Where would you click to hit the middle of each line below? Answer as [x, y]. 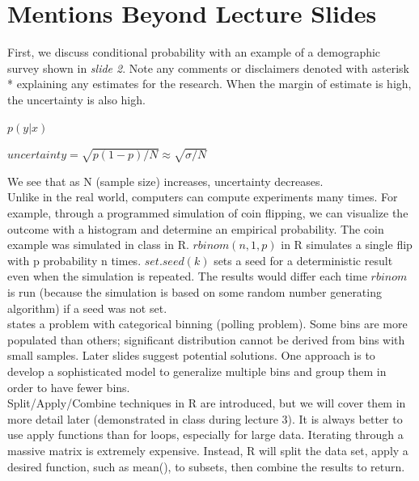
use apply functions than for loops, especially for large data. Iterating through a [205, 435]
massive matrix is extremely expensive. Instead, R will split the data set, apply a [208, 450]
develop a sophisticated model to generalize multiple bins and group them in [197, 371]
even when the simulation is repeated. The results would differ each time [187, 276]
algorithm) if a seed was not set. [87, 308]
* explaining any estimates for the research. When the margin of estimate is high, [209, 84]
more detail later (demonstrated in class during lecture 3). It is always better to [205, 418]
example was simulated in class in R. [98, 245]
